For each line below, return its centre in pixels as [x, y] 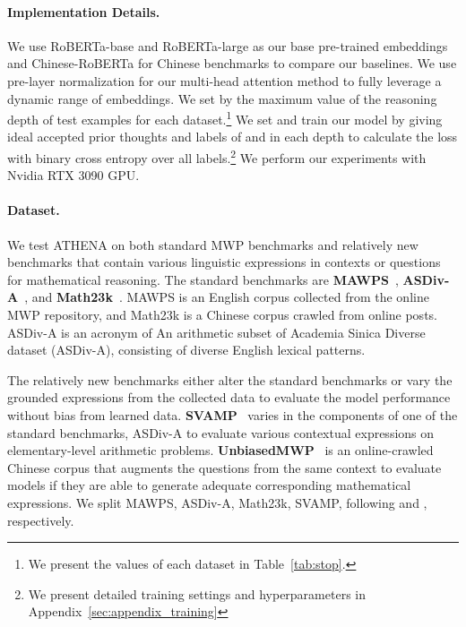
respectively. [41, 520]
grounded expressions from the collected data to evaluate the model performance [229, 397]
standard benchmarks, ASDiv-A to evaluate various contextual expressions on [221, 432]
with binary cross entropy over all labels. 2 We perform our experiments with [217, 156]
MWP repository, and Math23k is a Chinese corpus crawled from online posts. [222, 315]
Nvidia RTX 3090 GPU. [73, 175]
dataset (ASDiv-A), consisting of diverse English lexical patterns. [186, 350]
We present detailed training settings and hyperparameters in [197, 593]
